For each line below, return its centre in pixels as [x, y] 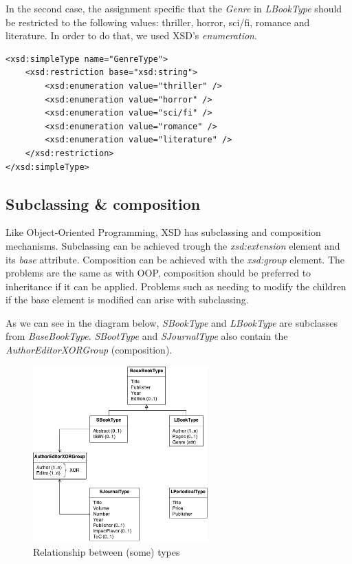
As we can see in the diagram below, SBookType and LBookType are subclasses [172, 322]
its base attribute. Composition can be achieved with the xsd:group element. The [175, 259]
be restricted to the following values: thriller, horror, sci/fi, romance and [158, 22]
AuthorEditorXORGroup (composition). [89, 350]
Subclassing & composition [103, 203]
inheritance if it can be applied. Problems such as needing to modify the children [176, 286]
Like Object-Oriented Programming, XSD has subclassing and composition [163, 232]
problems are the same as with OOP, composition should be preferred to [158, 273]
